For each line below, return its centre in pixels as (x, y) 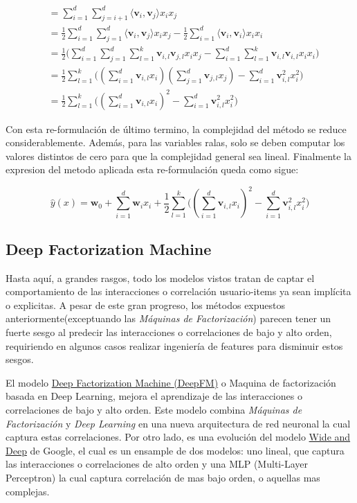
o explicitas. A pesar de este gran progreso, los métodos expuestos (145, 305)
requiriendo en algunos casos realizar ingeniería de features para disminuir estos (174, 345)
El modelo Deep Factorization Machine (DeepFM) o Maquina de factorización (171, 382)
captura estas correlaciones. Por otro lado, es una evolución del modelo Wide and (178, 437)
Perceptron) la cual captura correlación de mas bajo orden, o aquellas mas (163, 477)
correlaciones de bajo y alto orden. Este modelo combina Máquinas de (154, 409)
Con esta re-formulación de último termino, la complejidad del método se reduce (176, 129)
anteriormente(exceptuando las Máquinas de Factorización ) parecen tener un (168, 318)
